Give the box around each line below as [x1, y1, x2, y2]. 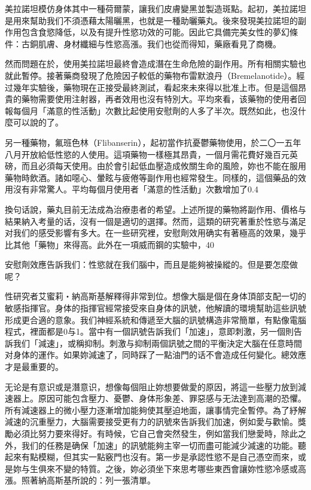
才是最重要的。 [5, 360, 63, 373]
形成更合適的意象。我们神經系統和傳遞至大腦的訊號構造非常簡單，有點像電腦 [5, 313, 306, 326]
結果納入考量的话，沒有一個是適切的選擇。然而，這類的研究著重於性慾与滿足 [5, 215, 306, 227]
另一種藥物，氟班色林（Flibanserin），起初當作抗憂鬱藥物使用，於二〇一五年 [5, 136, 301, 148]
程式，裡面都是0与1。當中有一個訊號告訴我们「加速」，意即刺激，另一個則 [5, 325, 294, 338]
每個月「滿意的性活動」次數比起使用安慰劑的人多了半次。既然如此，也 [13, 104, 289, 117]
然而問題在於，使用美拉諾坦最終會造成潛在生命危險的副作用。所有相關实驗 [5, 57, 298, 70]
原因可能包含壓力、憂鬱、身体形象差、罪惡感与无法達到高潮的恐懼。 [38, 392, 306, 405]
